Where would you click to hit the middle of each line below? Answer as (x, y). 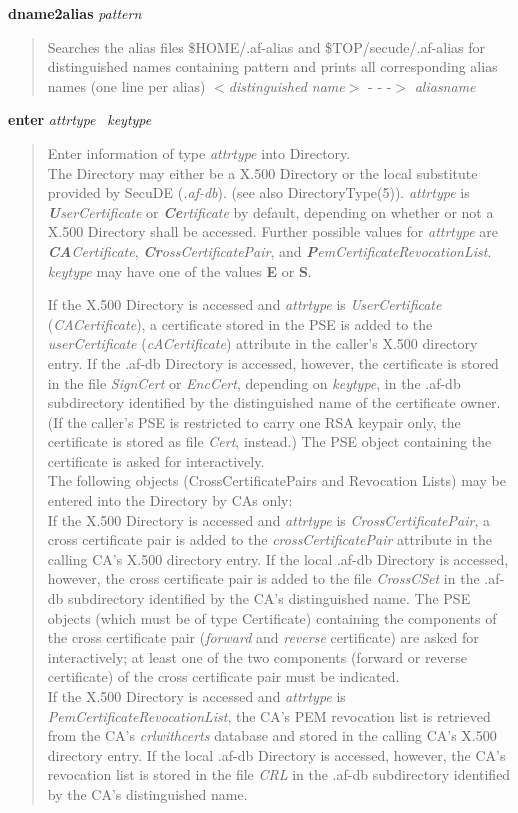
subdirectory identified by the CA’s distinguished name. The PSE (269, 598)
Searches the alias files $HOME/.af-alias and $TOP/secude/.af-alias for (266, 46)
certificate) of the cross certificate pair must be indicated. (223, 676)
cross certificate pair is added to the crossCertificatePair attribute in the (269, 539)
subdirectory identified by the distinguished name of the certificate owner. (274, 402)
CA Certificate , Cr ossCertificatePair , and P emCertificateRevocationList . (269, 250)
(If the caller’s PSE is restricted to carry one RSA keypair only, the (254, 421)
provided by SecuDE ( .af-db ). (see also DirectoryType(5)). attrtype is (258, 192)
